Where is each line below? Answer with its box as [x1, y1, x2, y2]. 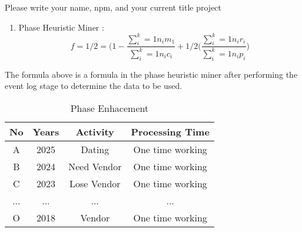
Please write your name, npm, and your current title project [5, 1, 222, 13]
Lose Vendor [69, 176, 121, 190]
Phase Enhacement [70, 101, 149, 115]
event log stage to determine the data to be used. [5, 79, 182, 92]
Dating [81, 142, 109, 156]
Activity [75, 124, 114, 138]
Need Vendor [68, 159, 122, 173]
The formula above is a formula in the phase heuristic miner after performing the [5, 68, 298, 80]
